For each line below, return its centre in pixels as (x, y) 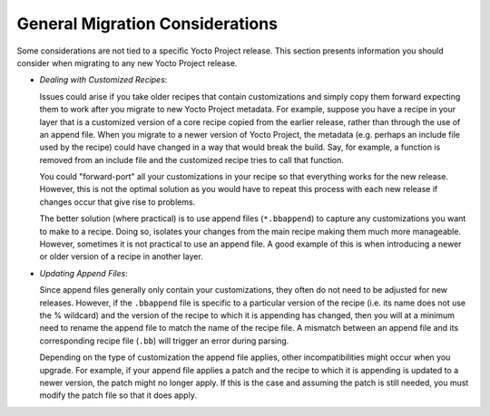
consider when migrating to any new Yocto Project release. (127, 63)
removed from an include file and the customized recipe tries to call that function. (192, 160)
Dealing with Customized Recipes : (103, 80)
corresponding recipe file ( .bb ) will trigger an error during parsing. (164, 341)
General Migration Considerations (147, 24)
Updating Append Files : (84, 273)
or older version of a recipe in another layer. (121, 256)
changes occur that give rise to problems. (118, 202)
